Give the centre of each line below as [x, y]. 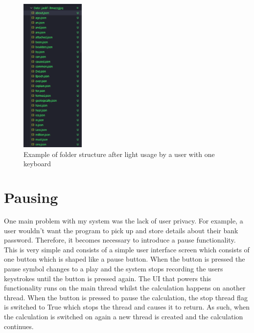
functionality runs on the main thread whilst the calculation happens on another [125, 288]
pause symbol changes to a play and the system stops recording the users [114, 269]
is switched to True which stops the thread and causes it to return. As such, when [127, 307]
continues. [19, 326]
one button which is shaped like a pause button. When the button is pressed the [125, 259]
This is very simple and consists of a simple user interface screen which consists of [127, 249]
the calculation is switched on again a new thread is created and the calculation [124, 317]
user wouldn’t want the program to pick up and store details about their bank [121, 230]
